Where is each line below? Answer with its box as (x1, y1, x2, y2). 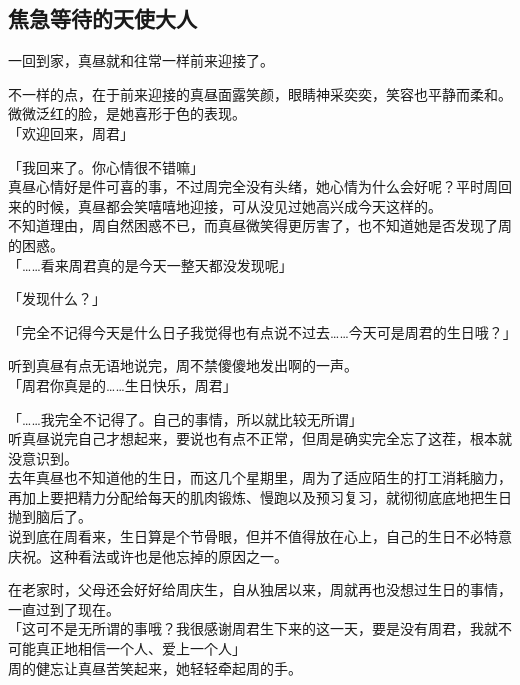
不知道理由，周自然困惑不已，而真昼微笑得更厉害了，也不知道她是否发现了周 (8, 215, 512, 236)
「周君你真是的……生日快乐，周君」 (8, 374, 237, 395)
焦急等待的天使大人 (8, 3, 197, 34)
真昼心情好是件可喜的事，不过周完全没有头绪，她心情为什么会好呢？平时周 (8, 176, 498, 197)
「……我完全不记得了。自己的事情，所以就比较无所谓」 (8, 408, 363, 429)
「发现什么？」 (8, 288, 106, 309)
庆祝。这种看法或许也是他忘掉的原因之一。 (8, 545, 288, 566)
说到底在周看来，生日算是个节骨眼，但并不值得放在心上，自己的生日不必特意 (8, 526, 512, 547)
